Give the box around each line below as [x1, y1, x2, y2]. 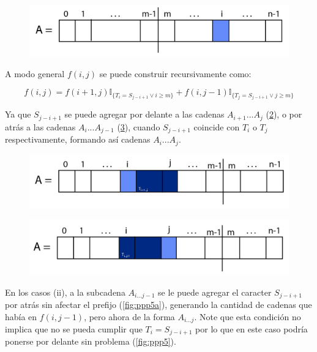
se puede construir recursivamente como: [99, 67, 252, 80]
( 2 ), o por [266, 108, 302, 121]
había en [5, 310, 37, 323]
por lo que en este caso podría [195, 323, 308, 335]
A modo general [5, 67, 65, 80]
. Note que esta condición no [194, 310, 301, 323]
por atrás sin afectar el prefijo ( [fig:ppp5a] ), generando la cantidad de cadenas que [5, 298, 312, 310]
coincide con [193, 120, 240, 133]
